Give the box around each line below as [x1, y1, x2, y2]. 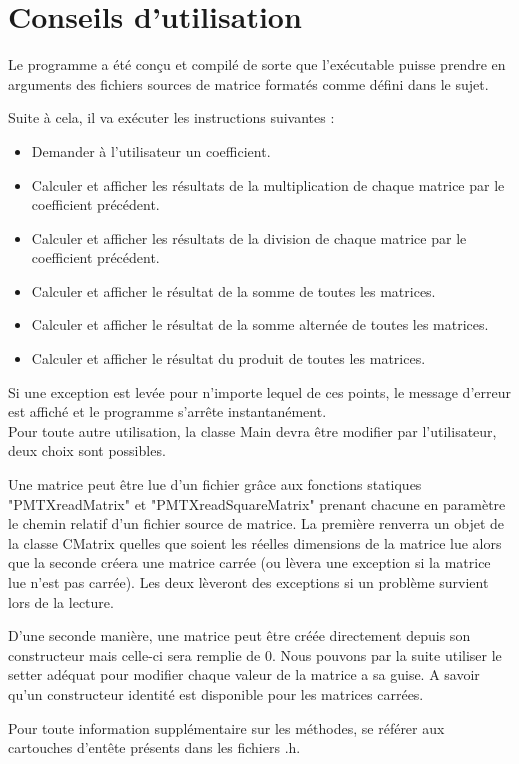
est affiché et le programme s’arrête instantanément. [8, 401, 327, 422]
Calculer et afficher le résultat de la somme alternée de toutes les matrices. [31, 314, 489, 335]
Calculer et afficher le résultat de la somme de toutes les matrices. [31, 280, 436, 301]
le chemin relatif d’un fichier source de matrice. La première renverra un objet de [8, 513, 505, 534]
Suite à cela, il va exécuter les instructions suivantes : [8, 107, 335, 128]
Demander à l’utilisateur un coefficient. [31, 140, 271, 161]
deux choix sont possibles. [8, 440, 166, 461]
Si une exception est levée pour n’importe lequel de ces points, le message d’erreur [8, 381, 511, 402]
